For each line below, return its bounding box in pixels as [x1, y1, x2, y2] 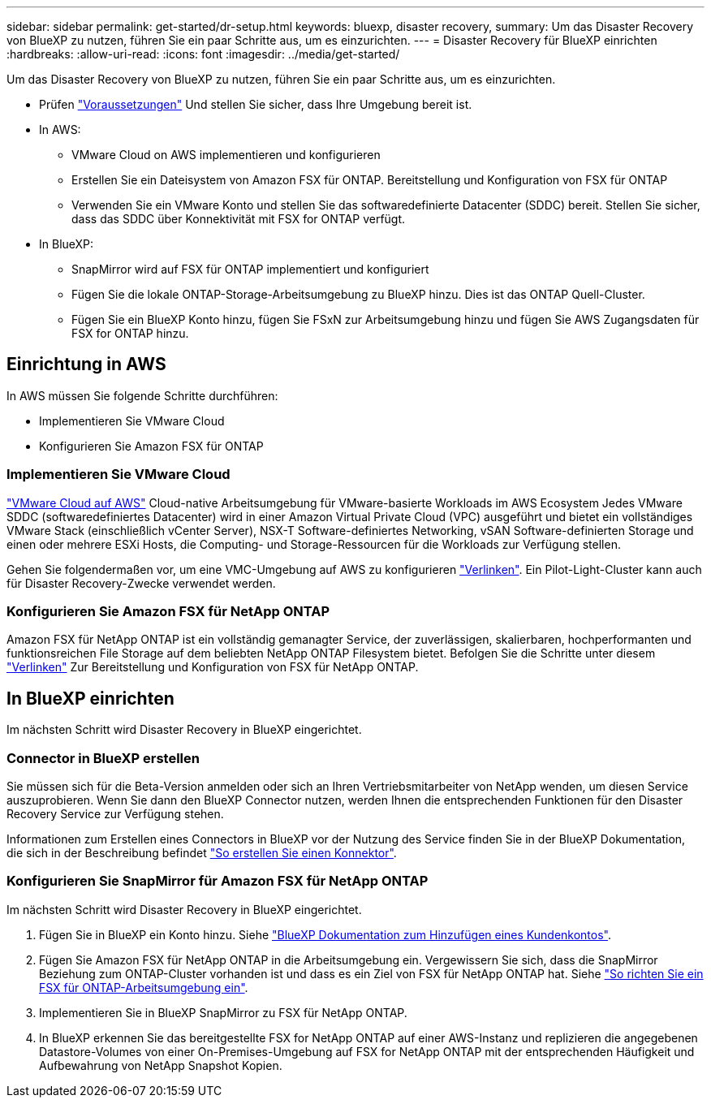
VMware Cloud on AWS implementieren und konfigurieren [71, 148, 381, 162]
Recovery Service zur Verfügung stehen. [6, 806, 224, 821]
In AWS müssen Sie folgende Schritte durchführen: [6, 388, 278, 403]
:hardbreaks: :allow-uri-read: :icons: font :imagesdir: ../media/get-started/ [6, 47, 400, 61]
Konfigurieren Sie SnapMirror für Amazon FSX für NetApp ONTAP [6, 873, 429, 890]
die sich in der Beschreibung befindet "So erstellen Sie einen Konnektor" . [6, 845, 397, 860]
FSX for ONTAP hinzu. [71, 326, 189, 340]
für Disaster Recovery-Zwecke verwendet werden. [6, 576, 276, 590]
